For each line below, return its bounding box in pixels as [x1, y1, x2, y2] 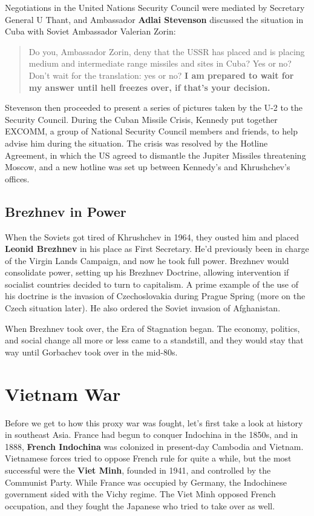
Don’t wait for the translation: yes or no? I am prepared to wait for [28, 68, 294, 81]
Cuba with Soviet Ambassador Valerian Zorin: [5, 25, 176, 38]
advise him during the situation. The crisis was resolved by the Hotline [5, 136, 268, 149]
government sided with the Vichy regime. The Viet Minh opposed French [5, 488, 276, 500]
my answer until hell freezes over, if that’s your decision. [28, 81, 270, 93]
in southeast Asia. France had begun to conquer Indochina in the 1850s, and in [5, 428, 298, 441]
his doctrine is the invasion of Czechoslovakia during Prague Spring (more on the [5, 289, 306, 302]
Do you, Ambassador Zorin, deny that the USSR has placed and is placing [28, 45, 305, 58]
